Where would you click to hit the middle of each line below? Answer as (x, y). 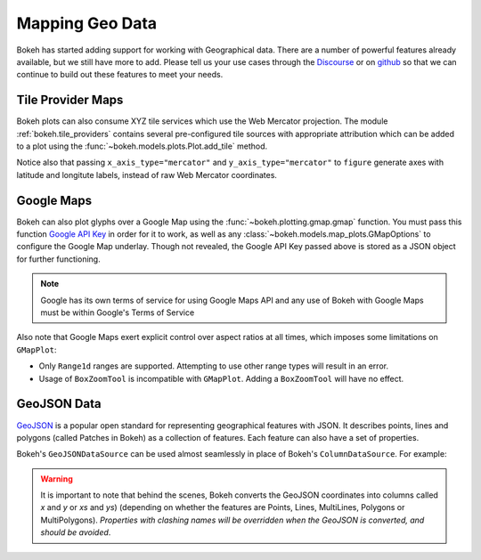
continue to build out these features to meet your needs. (120, 75)
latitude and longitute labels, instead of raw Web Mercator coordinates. (147, 174)
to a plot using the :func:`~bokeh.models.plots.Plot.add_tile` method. (142, 146)
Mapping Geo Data (87, 23)
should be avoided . (76, 532)
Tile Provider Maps (70, 100)
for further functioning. (59, 259)
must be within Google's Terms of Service (118, 312)
